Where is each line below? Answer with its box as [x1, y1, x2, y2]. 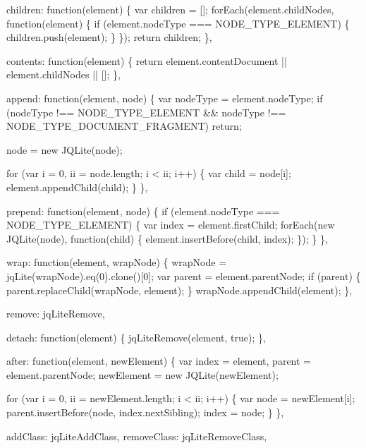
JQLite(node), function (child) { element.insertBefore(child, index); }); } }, [6, 231, 328, 246]
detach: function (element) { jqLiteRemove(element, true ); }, [6, 329, 266, 344]
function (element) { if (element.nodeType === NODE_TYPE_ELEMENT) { [6, 16, 350, 30]
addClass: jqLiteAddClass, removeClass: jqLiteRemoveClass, [6, 428, 267, 443]
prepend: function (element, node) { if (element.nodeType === [6, 203, 280, 218]
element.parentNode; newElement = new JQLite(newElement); [6, 367, 279, 382]
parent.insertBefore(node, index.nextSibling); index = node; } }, [6, 405, 284, 420]
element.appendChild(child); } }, [6, 179, 148, 194]
